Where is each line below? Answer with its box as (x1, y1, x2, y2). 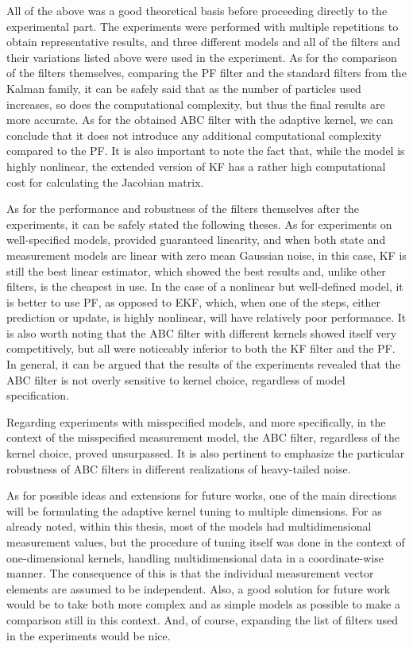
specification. (6, 387, 70, 404)
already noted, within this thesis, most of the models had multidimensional (6, 518, 372, 535)
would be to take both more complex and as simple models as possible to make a (6, 596, 400, 612)
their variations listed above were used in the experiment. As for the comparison (6, 48, 397, 65)
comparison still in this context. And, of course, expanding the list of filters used (6, 611, 399, 628)
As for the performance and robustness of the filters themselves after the (6, 200, 360, 217)
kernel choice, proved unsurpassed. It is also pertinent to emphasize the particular (6, 445, 405, 462)
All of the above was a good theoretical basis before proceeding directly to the (6, 2, 388, 18)
